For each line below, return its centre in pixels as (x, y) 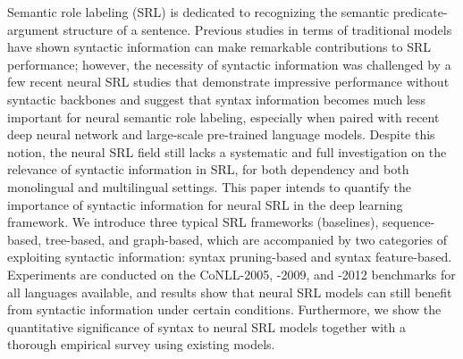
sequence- (409, 222)
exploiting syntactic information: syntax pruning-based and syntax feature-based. (230, 257)
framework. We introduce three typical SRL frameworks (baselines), (193, 222)
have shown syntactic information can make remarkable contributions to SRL (219, 47)
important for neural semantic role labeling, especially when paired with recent (223, 117)
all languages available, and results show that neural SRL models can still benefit (230, 292)
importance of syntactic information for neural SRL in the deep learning (205, 204)
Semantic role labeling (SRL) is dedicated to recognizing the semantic (198, 12)
